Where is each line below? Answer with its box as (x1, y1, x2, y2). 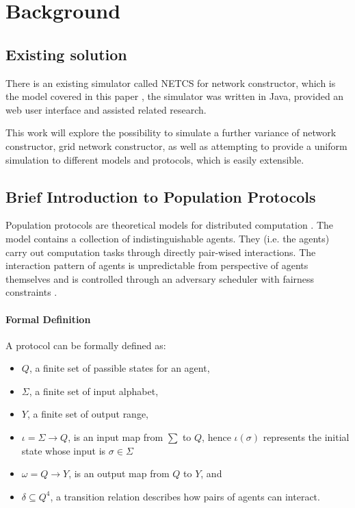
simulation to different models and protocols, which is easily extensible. (5, 152, 304, 166)
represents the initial (263, 430, 350, 444)
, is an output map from (68, 466, 170, 481)
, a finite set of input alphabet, (29, 383, 159, 398)
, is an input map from (68, 430, 163, 444)
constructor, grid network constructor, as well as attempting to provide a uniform (5, 138, 347, 153)
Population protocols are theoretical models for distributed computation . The (5, 218, 334, 232)
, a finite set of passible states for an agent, (29, 361, 210, 375)
